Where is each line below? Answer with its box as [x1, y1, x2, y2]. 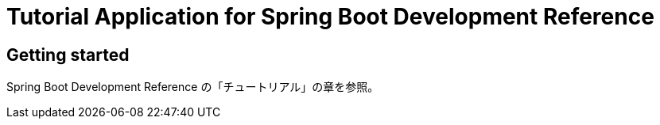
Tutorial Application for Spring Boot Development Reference [6, 3, 654, 30]
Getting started [6, 44, 130, 65]
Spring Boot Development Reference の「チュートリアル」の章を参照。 [6, 80, 379, 94]
